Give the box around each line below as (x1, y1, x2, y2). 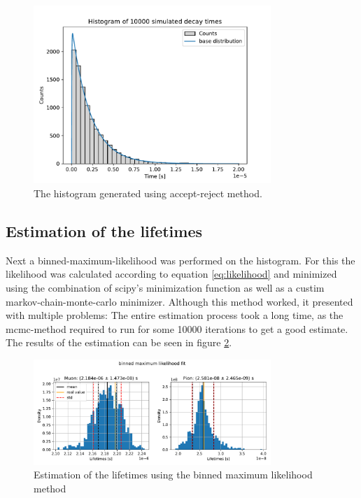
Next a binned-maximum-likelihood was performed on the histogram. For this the (6, 252, 355, 267)
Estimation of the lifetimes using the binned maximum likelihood (34, 467, 313, 482)
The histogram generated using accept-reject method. (34, 185, 262, 200)
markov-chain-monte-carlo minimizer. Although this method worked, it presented (6, 294, 353, 308)
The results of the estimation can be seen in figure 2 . (6, 335, 232, 350)
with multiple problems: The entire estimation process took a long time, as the (6, 308, 344, 322)
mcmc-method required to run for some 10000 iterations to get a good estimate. (6, 321, 348, 336)
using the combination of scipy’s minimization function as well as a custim (6, 280, 325, 294)
